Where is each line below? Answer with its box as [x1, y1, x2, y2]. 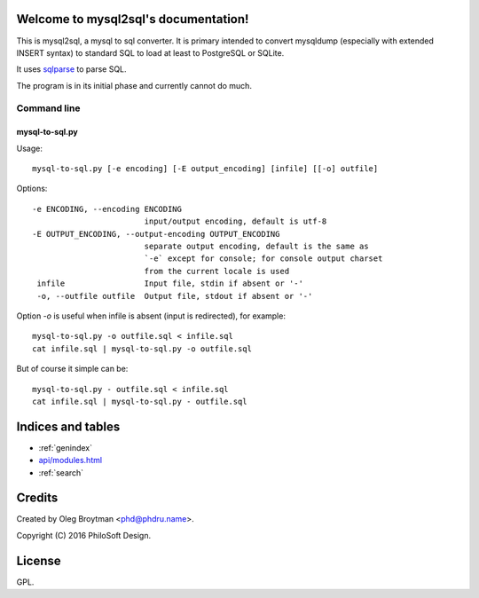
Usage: [16, 143, 43, 153]
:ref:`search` [38, 467, 84, 478]
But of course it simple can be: [16, 364, 129, 374]
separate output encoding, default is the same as [144, 240, 369, 251]
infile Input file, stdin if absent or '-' [36, 279, 303, 288]
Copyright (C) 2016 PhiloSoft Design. [16, 530, 151, 540]
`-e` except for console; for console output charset [144, 254, 383, 264]
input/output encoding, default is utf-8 [144, 216, 327, 226]
